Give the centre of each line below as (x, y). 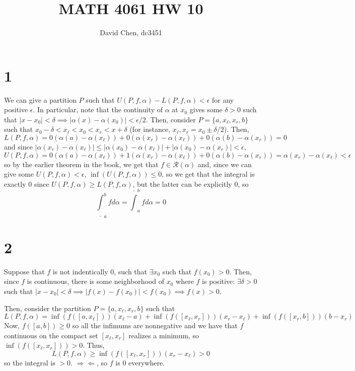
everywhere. (147, 362)
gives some (206, 109)
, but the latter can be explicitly (182, 183)
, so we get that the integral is (208, 174)
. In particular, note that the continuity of (98, 109)
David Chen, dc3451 (131, 32)
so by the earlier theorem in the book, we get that (81, 164)
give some (19, 174)
